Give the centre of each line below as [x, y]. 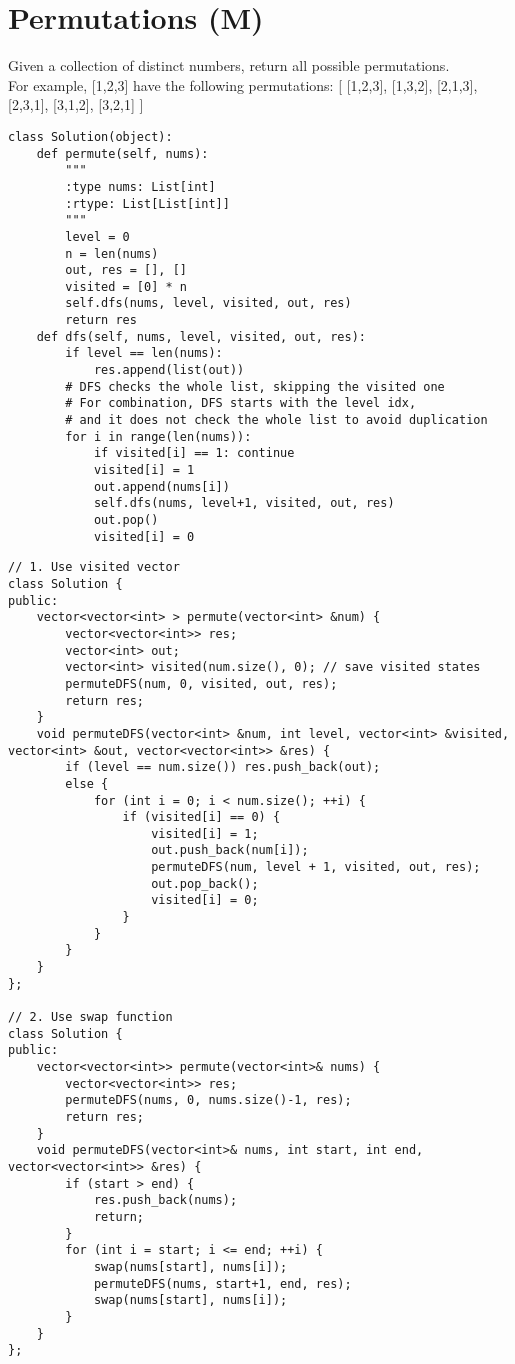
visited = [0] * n [126, 286]
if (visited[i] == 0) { [201, 817]
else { [87, 783]
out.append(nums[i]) [161, 486]
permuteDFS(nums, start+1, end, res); [222, 1283]
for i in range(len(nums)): [158, 436]
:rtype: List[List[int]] [147, 203]
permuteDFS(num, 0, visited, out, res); [201, 683]
